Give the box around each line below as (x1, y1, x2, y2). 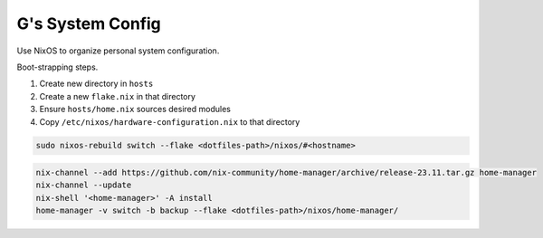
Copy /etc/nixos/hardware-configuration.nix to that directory (39, 116, 300, 127)
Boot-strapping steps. (16, 62, 99, 72)
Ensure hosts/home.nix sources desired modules (39, 104, 231, 115)
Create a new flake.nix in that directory (39, 90, 196, 101)
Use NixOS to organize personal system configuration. (16, 45, 220, 56)
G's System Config (16, 14, 162, 33)
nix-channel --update (35, 180, 132, 190)
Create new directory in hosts (39, 78, 154, 90)
